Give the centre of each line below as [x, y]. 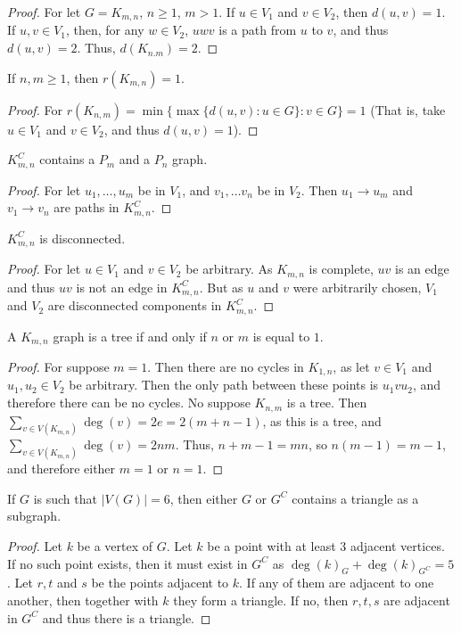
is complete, [341, 269]
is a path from [258, 30]
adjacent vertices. [397, 546]
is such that [65, 498]
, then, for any [105, 30]
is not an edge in [122, 287]
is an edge [422, 269]
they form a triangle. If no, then [261, 600]
